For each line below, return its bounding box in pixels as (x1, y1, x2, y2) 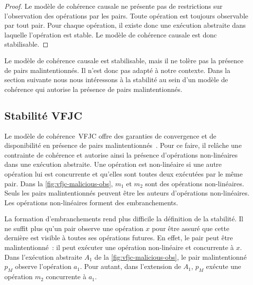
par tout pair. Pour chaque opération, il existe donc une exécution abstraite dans (4, 20, 246, 30)
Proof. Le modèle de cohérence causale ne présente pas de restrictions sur (4, 1, 223, 11)
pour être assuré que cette (152, 223, 230, 233)
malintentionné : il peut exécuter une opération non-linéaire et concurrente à (4, 242, 234, 252)
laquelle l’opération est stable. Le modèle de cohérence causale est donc (4, 29, 217, 39)
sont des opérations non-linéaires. (145, 178, 244, 188)
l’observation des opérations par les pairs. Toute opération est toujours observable (4, 10, 249, 20)
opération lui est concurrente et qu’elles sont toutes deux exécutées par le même (4, 168, 243, 178)
